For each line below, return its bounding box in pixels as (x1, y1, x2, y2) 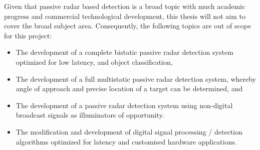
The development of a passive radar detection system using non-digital (16, 100, 233, 110)
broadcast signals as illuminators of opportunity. (16, 110, 164, 120)
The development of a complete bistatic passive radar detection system (16, 47, 233, 57)
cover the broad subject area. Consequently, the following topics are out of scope (4, 20, 251, 31)
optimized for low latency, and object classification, (16, 56, 173, 67)
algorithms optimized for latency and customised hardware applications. (16, 136, 237, 147)
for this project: (4, 30, 52, 40)
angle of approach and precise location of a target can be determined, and (16, 83, 243, 94)
